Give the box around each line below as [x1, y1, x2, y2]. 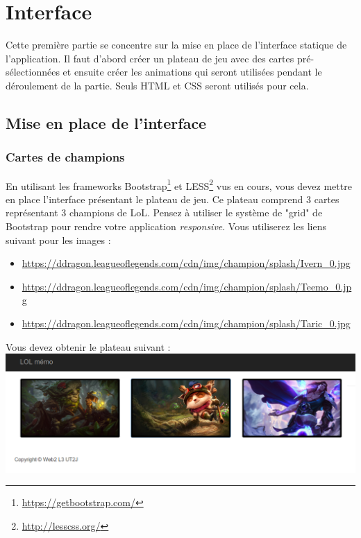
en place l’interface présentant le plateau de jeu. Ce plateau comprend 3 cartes [6, 191, 339, 206]
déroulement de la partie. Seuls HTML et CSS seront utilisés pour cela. [6, 78, 309, 92]
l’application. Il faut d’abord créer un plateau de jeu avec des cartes [6, 51, 294, 65]
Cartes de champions [6, 148, 125, 166]
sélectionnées [6, 64, 60, 79]
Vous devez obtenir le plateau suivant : [6, 339, 171, 354]
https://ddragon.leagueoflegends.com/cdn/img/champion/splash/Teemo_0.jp [22, 279, 352, 293]
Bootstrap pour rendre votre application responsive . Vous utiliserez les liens [6, 218, 326, 233]
